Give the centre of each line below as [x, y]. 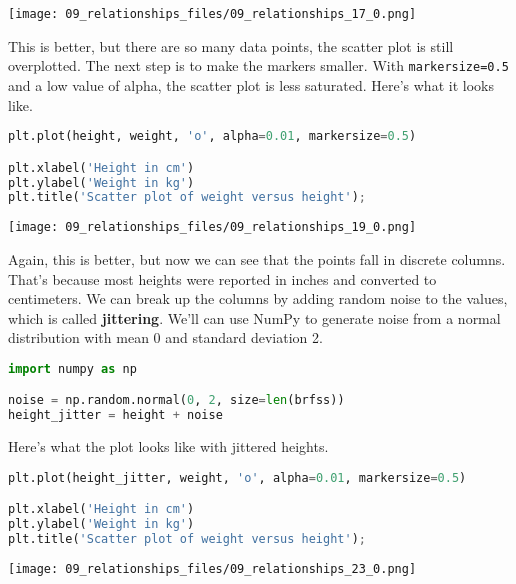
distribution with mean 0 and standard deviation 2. [165, 337]
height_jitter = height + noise [115, 415]
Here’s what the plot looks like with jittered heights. [168, 446]
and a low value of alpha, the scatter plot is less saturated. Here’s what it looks [251, 84]
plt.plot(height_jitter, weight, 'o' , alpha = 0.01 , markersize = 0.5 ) [237, 477]
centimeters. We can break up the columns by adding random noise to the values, [258, 298]
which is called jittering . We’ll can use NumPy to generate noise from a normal [254, 317]
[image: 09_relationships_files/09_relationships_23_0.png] [212, 568]
